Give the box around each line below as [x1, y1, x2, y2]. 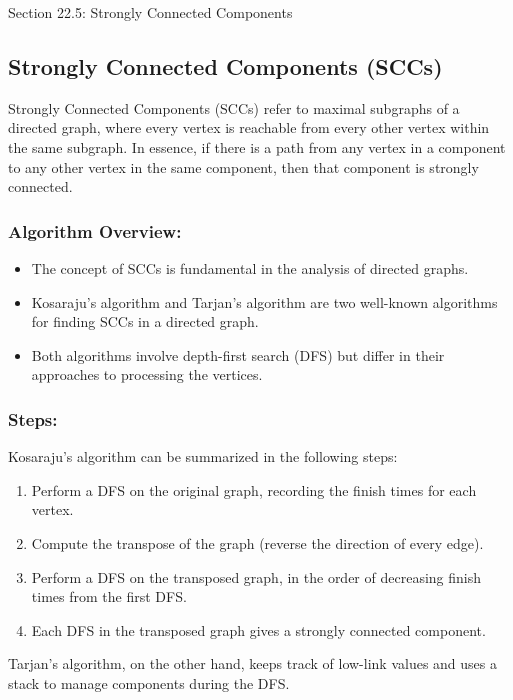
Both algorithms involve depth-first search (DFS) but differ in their [31, 344, 445, 365]
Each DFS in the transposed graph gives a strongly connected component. [31, 619, 486, 640]
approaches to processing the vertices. [31, 364, 263, 385]
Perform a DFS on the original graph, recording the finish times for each [31, 479, 477, 500]
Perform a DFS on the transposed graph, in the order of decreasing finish [31, 566, 481, 587]
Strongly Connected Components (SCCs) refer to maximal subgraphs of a [8, 97, 460, 118]
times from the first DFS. [31, 586, 187, 607]
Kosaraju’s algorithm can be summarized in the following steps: [8, 446, 398, 467]
